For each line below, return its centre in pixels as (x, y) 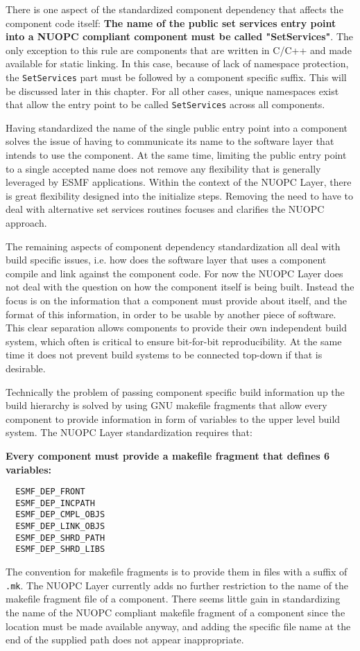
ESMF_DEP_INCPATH (55, 503)
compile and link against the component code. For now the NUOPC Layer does (174, 273)
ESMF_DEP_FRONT (50, 492)
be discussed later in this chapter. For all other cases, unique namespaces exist (172, 90)
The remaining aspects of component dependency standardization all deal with (173, 246)
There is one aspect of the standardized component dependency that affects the (174, 9)
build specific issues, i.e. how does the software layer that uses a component (166, 260)
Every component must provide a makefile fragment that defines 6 (168, 455)
